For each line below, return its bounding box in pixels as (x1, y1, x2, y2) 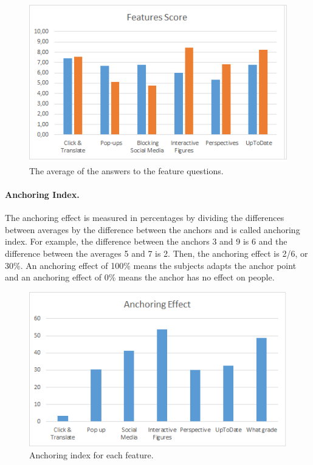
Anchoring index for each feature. (29, 449, 154, 461)
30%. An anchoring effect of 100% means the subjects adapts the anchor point (5, 259, 297, 271)
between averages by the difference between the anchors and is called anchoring (5, 223, 300, 236)
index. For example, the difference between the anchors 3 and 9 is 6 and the (5, 235, 287, 248)
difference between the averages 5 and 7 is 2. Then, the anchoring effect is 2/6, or (5, 246, 308, 259)
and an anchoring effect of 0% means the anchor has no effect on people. (5, 271, 275, 283)
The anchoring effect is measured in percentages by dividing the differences (5, 211, 284, 224)
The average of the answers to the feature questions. (29, 164, 224, 177)
